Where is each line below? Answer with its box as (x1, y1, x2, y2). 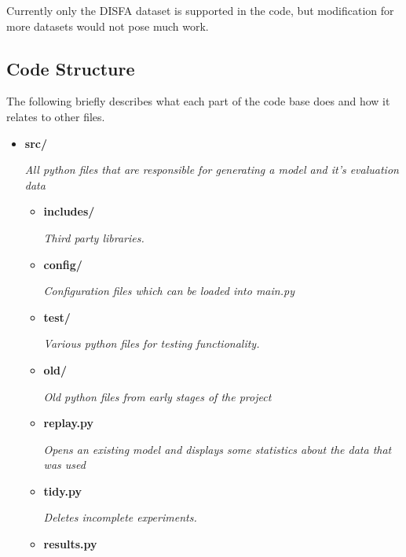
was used (43, 456, 86, 473)
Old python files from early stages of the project (43, 388, 272, 404)
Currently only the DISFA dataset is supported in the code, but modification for (6, 2, 394, 18)
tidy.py (43, 482, 82, 499)
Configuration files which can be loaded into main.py (43, 282, 294, 299)
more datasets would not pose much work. (6, 17, 209, 34)
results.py (43, 536, 97, 552)
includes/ (43, 203, 95, 219)
